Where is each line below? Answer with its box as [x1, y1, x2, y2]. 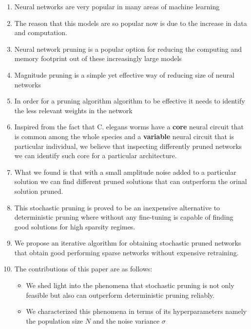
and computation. [14, 27, 67, 38]
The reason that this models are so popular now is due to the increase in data [14, 18, 247, 28]
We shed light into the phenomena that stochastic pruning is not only [26, 280, 234, 290]
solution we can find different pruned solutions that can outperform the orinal [14, 176, 247, 186]
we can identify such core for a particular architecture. [14, 150, 177, 161]
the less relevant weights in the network [14, 105, 133, 115]
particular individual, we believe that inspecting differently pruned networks [14, 141, 242, 151]
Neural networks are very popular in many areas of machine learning [14, 1, 220, 11]
